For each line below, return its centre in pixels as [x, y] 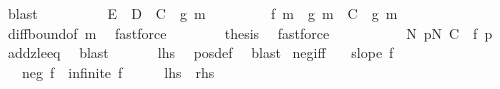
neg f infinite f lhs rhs [118, 71]
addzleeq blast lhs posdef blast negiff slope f [200, 52]
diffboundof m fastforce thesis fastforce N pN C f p [250, 32]
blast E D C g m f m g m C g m [202, 13]
